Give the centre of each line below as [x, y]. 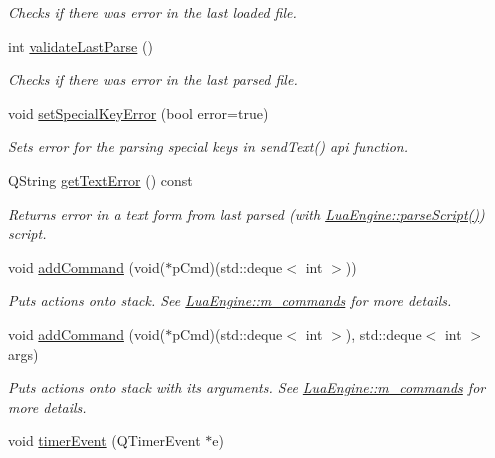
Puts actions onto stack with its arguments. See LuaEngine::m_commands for [247, 387]
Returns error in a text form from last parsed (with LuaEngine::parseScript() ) [246, 213]
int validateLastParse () [80, 45]
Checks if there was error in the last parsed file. [153, 79]
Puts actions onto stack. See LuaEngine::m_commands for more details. [230, 300]
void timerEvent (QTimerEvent [104, 440]
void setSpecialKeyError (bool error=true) [138, 112]
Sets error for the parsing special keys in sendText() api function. [208, 146]
